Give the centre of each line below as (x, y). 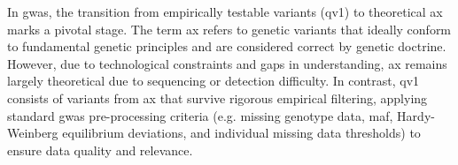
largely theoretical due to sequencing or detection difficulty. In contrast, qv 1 (213, 81)
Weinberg (33, 133)
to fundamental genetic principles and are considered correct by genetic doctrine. (227, 46)
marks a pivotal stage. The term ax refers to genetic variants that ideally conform (229, 29)
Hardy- (416, 115)
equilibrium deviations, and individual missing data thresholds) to (241, 133)
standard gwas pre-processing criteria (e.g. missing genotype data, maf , (200, 115)
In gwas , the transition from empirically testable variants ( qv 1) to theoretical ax (225, 11)
